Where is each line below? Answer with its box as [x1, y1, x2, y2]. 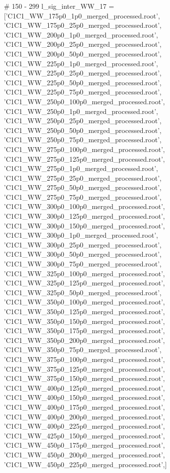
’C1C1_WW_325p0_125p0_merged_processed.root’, [4, 278, 165, 288]
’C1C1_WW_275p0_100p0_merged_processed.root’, [4, 144, 165, 154]
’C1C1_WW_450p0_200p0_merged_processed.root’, [4, 449, 165, 459]
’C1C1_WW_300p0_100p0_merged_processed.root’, [4, 201, 165, 211]
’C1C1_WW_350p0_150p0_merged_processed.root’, [4, 316, 165, 326]
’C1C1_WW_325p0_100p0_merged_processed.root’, [4, 268, 165, 278]
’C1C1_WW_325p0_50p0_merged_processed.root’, [4, 287, 162, 297]
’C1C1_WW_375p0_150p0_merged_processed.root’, [4, 373, 165, 383]
